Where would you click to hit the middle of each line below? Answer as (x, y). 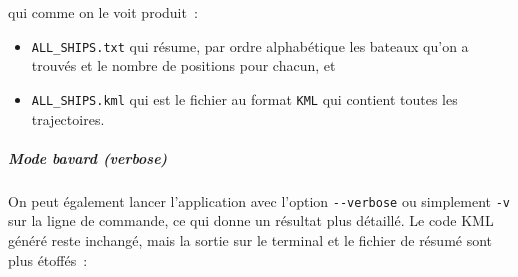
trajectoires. (68, 118)
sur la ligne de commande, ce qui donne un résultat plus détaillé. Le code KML (251, 220)
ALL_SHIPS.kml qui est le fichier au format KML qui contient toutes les (244, 98)
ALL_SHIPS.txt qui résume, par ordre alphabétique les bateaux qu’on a (250, 45)
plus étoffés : (48, 259)
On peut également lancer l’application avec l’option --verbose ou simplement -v (259, 200)
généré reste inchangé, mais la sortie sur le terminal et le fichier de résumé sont (250, 239)
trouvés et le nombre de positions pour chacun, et (183, 65)
